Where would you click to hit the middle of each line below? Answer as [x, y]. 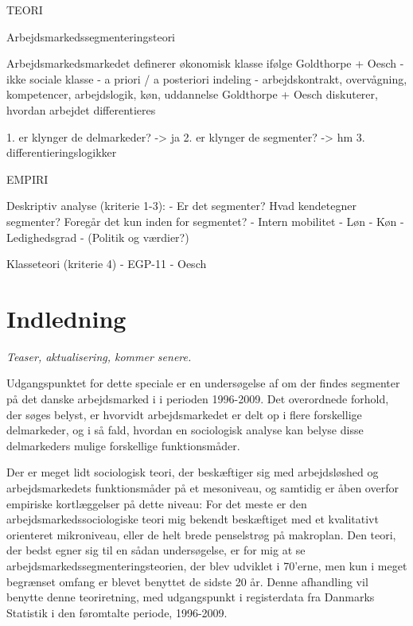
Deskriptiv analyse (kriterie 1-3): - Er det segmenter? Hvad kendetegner [181, 206]
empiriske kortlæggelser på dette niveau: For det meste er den [157, 503]
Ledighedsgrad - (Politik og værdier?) [98, 237]
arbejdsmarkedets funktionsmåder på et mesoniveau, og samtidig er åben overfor [203, 488]
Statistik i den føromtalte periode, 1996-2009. [117, 612]
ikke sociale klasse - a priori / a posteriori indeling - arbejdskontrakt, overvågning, [207, 78]
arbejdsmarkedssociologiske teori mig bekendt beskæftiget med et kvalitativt [193, 519]
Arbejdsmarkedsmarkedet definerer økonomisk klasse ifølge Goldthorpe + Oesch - [205, 63]
